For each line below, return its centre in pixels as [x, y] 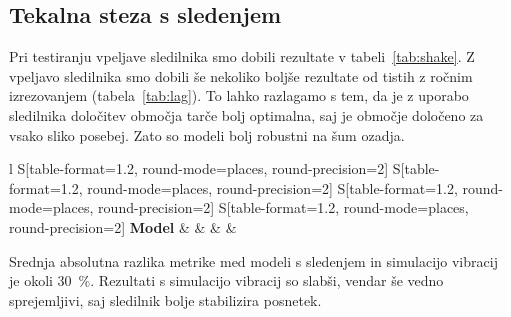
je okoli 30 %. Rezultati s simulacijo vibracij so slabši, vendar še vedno [226, 280]
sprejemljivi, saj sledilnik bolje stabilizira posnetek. [165, 299]
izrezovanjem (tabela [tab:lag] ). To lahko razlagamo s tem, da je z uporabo [239, 95]
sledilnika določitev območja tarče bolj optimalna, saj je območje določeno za [246, 114]
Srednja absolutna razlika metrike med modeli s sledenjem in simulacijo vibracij [253, 260]
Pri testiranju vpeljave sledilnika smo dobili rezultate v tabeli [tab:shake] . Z [242, 56]
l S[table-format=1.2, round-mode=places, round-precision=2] [199, 168]
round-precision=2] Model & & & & [123, 226]
